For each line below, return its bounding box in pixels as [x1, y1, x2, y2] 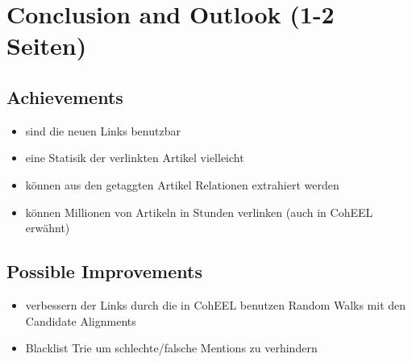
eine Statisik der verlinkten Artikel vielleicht [25, 149, 244, 166]
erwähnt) [25, 219, 70, 236]
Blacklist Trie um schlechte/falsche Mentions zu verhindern [25, 339, 318, 356]
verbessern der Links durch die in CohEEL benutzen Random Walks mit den [25, 296, 406, 313]
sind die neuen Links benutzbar [25, 122, 181, 139]
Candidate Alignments [25, 312, 136, 329]
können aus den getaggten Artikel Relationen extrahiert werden [25, 176, 339, 193]
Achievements [6, 84, 123, 109]
